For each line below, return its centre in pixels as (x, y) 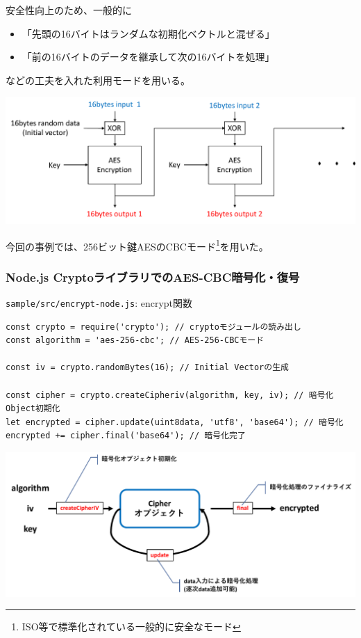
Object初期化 (33, 409)
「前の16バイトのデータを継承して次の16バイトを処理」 (148, 57)
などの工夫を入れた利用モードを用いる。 (98, 80)
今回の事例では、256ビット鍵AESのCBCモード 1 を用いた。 (137, 245)
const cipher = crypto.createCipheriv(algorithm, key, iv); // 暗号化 (170, 395)
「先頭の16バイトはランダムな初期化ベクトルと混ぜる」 (148, 33)
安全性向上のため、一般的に (69, 10)
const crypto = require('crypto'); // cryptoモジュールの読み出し (153, 327)
